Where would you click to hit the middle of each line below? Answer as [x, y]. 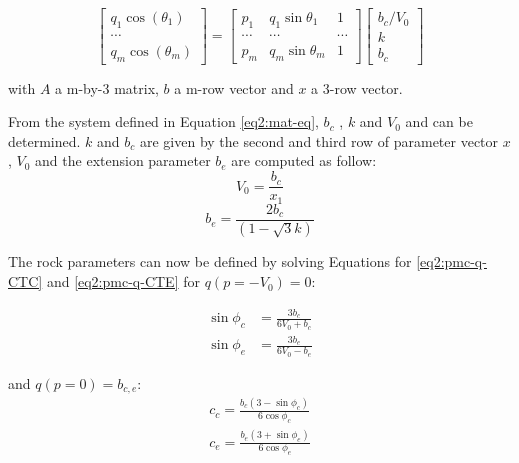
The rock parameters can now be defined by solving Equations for [210, 261]
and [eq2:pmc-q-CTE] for [123, 281]
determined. [44, 140]
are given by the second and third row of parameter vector [319, 140]
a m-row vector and [234, 87]
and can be [439, 121]
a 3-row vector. [357, 87]
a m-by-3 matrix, [107, 87]
